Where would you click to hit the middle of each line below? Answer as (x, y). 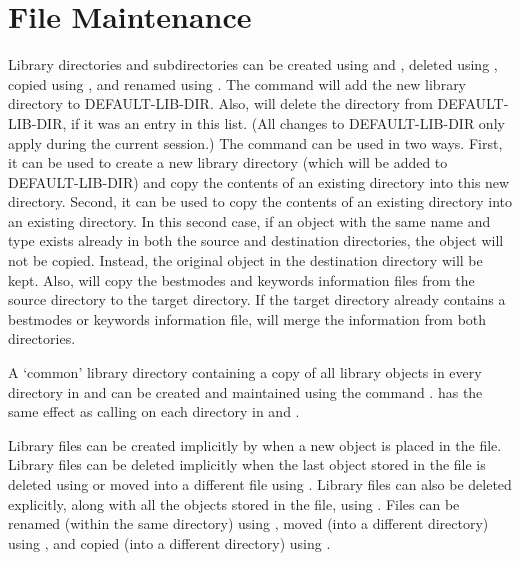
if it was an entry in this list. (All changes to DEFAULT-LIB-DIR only (287, 122)
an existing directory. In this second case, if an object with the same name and (249, 220)
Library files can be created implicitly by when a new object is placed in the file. (255, 444)
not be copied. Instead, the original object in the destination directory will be (245, 260)
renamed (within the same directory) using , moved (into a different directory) (248, 523)
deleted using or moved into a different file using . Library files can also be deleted (260, 484)
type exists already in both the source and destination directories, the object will (256, 240)
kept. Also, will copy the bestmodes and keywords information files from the (241, 279)
